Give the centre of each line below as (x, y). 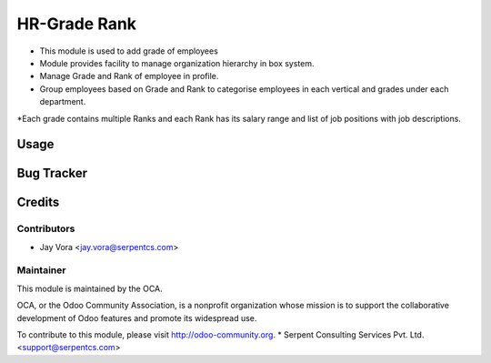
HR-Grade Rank (76, 24)
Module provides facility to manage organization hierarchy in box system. (177, 63)
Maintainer (41, 270)
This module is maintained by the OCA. (90, 288)
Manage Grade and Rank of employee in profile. (129, 76)
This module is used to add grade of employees (129, 51)
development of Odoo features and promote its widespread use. (137, 318)
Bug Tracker (52, 173)
